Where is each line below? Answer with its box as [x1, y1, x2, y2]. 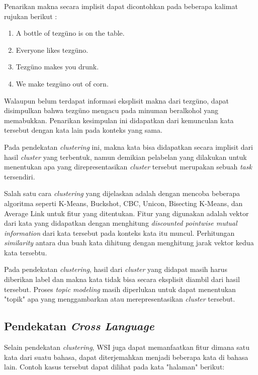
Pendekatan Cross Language [4, 318, 154, 334]
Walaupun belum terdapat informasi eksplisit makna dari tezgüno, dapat [4, 95, 229, 106]
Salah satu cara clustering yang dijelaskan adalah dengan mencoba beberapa [4, 188, 240, 199]
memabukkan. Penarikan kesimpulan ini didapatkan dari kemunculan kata [4, 115, 234, 125]
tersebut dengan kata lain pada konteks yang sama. [4, 125, 162, 135]
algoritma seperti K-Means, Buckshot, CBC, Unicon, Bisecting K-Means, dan [4, 198, 243, 208]
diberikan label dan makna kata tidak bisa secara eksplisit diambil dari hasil [4, 274, 240, 285]
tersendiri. [4, 171, 35, 181]
